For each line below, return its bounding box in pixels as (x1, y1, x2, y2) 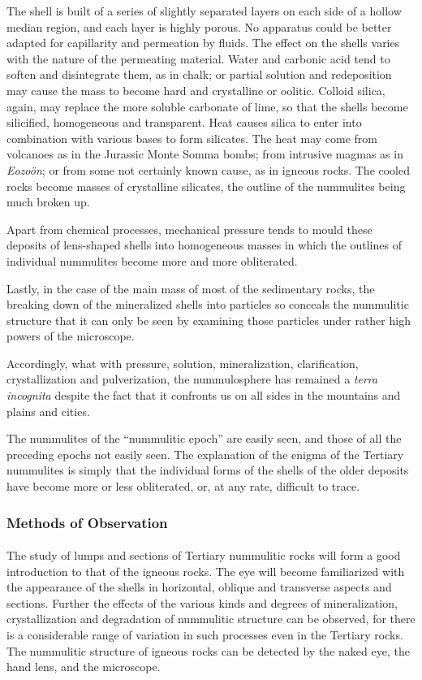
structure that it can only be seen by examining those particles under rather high (6, 311, 411, 328)
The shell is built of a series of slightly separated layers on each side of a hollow (6, 2, 402, 19)
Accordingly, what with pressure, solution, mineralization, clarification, (6, 354, 359, 371)
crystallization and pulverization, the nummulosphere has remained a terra (6, 370, 378, 388)
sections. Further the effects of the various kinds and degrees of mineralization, (6, 594, 398, 611)
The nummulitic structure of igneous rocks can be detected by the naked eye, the (6, 642, 410, 659)
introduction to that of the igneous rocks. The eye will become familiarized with (6, 562, 405, 579)
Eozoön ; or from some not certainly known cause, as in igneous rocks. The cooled (6, 161, 411, 178)
